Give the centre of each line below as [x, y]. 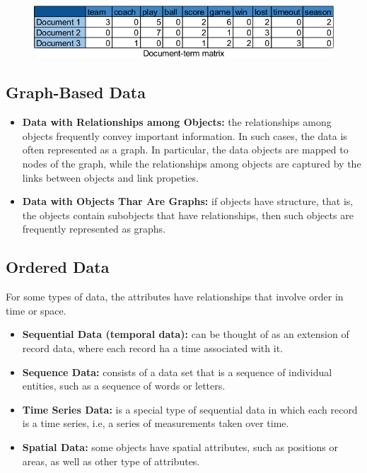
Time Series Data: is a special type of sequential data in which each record [190, 409]
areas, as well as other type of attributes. [111, 461]
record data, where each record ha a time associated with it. [152, 348]
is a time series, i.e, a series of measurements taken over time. [156, 423]
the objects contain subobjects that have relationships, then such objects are [188, 215]
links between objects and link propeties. [110, 177]
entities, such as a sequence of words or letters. [124, 386]
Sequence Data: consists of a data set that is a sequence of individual [177, 372]
